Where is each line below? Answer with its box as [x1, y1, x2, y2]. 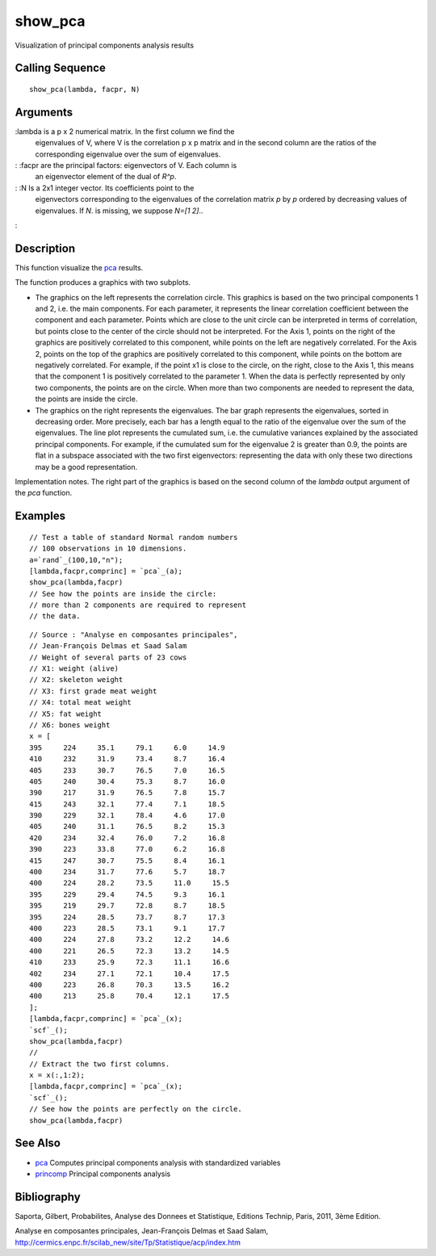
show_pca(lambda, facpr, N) [29, 85, 140, 94]
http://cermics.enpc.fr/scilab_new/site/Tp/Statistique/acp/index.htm [15, 1237, 241, 1247]
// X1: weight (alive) [29, 664, 119, 673]
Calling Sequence [15, 61, 107, 75]
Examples [15, 509, 66, 523]
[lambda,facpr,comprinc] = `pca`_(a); [29, 566, 183, 576]
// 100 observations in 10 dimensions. [29, 544, 187, 553]
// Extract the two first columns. [29, 1059, 170, 1069]
